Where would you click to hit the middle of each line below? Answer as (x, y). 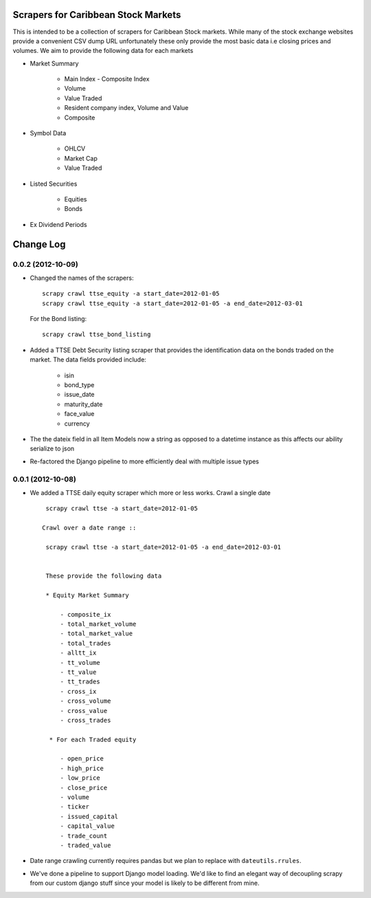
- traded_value (86, 845)
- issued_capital (89, 816)
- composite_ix (86, 614)
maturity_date (83, 404)
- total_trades (86, 643)
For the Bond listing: (58, 319)
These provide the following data (104, 576)
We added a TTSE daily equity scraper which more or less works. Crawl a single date (150, 492)
